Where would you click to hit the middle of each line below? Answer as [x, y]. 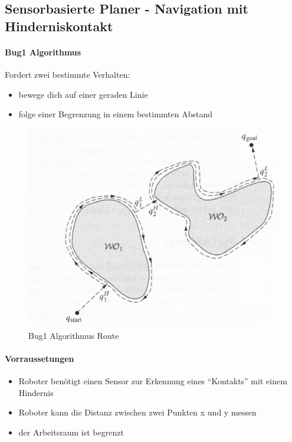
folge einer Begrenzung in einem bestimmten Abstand [116, 114]
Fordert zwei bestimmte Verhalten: [68, 74]
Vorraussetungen [40, 358]
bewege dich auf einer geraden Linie [83, 94]
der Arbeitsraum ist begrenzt [71, 432]
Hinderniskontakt [59, 26]
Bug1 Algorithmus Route [74, 335]
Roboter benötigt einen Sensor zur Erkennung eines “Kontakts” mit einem [153, 381]
